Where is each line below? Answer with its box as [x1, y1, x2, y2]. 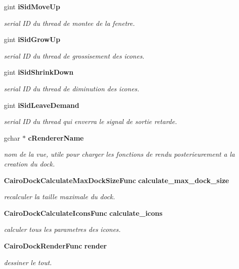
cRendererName [28, 132, 84, 143]
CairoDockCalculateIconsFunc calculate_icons [4, 207, 163, 218]
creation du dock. [4, 158, 55, 168]
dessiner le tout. [4, 257, 52, 267]
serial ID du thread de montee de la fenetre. [4, 18, 135, 28]
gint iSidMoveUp [4, 1, 60, 11]
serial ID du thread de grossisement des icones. [4, 50, 145, 61]
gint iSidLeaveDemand [4, 100, 79, 110]
